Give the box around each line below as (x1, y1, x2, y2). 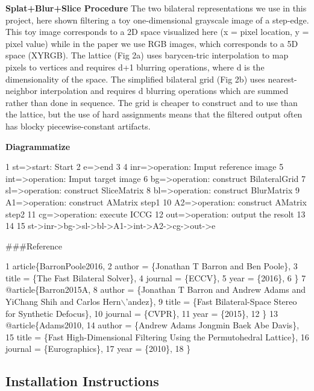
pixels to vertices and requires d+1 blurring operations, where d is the (5, 60, 265, 73)
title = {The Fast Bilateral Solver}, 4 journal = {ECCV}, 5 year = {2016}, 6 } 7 (5, 271, 306, 284)
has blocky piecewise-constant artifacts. (5, 119, 151, 132)
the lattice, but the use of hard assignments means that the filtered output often (5, 108, 303, 120)
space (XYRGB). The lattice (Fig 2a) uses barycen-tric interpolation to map (5, 49, 289, 61)
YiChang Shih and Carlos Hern (5, 295, 121, 308)
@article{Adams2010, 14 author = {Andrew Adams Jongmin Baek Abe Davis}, (5, 319, 300, 331)
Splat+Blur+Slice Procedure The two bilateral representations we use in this (5, 2, 307, 14)
